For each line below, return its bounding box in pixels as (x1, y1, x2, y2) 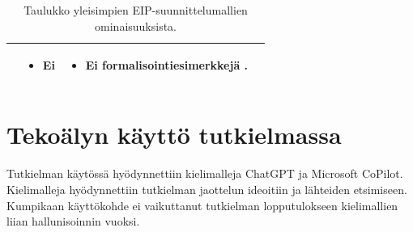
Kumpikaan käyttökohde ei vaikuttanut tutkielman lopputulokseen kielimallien (6, 196, 398, 213)
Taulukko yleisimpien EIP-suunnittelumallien (23, 2, 248, 18)
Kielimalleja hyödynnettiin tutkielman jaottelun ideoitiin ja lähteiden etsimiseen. (6, 181, 407, 197)
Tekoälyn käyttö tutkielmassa (6, 118, 342, 151)
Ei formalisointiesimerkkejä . (85, 57, 249, 74)
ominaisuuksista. (95, 17, 177, 34)
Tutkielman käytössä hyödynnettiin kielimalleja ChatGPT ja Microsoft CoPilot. (6, 165, 403, 182)
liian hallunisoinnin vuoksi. (6, 213, 140, 230)
